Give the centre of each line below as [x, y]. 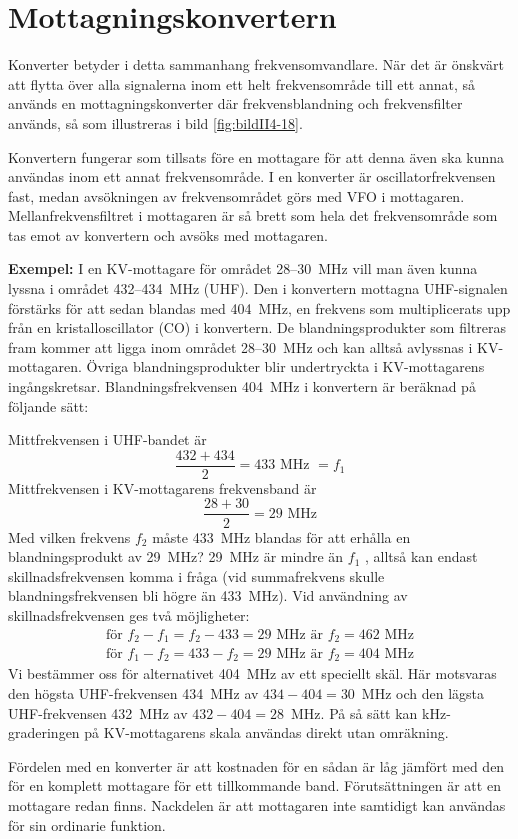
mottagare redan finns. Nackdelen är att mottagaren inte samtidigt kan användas [257, 805]
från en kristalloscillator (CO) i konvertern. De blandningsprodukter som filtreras [257, 327]
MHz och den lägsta [423, 693]
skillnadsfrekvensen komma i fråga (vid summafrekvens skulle [196, 575]
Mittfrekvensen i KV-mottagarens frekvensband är [162, 487]
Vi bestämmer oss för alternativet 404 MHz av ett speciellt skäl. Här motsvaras [252, 673]
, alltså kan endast [421, 556]
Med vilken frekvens [69, 536]
